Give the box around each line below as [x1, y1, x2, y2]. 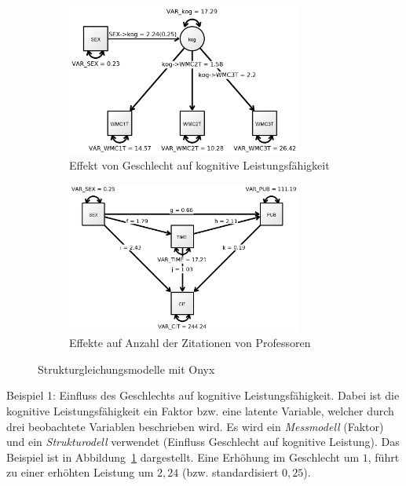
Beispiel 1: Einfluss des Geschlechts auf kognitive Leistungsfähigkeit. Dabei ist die [6, 387, 400, 404]
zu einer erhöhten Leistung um [6, 464, 154, 481]
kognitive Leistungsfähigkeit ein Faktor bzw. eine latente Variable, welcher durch [6, 403, 394, 419]
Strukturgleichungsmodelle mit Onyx [38, 360, 215, 377]
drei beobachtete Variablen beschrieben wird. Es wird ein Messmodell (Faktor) [6, 418, 384, 434]
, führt [368, 448, 400, 465]
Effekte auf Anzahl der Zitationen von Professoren [69, 334, 311, 351]
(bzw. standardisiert [181, 464, 279, 481]
